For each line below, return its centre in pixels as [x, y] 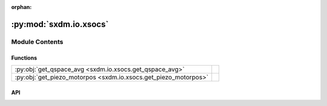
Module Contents [37, 42]
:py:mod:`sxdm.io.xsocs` [60, 24]
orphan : [21, 7]
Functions [24, 58]
